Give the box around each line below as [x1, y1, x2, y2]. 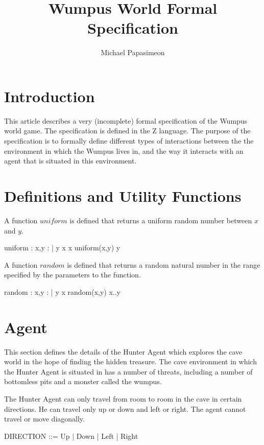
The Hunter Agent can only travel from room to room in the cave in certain [4, 393, 242, 404]
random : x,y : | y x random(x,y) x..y [4, 286, 121, 297]
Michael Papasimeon [101, 47, 165, 58]
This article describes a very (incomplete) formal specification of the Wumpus [4, 115, 248, 126]
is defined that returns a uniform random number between [69, 215, 252, 225]
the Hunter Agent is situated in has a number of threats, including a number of [4, 366, 253, 377]
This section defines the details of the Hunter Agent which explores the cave [4, 346, 243, 357]
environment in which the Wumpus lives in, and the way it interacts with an [4, 145, 244, 156]
